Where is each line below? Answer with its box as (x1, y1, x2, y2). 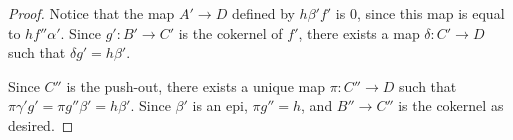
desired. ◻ (8, 114, 74, 135)
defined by (231, 3, 295, 23)
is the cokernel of (178, 22, 283, 43)
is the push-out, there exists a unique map (66, 75, 325, 96)
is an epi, (192, 95, 248, 116)
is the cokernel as (398, 95, 504, 116)
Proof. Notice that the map (8, 3, 175, 23)
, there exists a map (298, 22, 420, 43)
